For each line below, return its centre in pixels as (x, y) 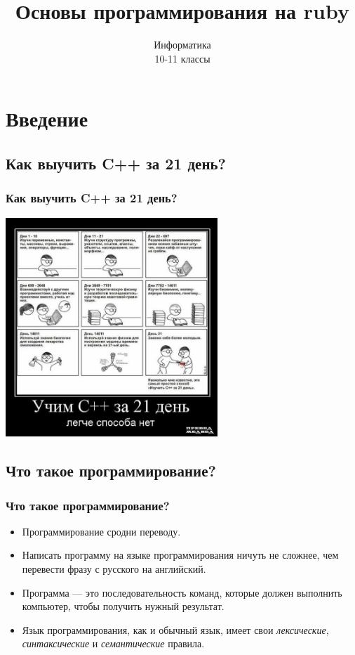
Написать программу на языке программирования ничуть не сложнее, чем (180, 555)
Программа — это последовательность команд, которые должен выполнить (182, 592)
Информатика (182, 45)
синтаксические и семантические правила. (113, 643)
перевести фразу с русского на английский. (114, 569)
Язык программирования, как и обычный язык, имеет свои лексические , (175, 629)
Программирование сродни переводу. (101, 531)
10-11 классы (182, 58)
